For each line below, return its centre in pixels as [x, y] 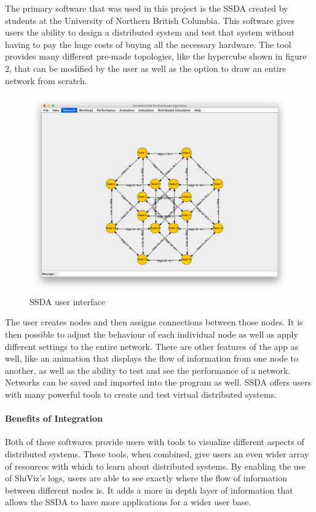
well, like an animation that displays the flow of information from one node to [152, 358]
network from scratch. [46, 80]
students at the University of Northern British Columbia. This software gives [150, 20]
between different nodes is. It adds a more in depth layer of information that [149, 490]
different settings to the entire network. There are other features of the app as [152, 346]
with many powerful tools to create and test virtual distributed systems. [141, 394]
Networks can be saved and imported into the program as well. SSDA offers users [158, 382]
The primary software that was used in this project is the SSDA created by [147, 8]
